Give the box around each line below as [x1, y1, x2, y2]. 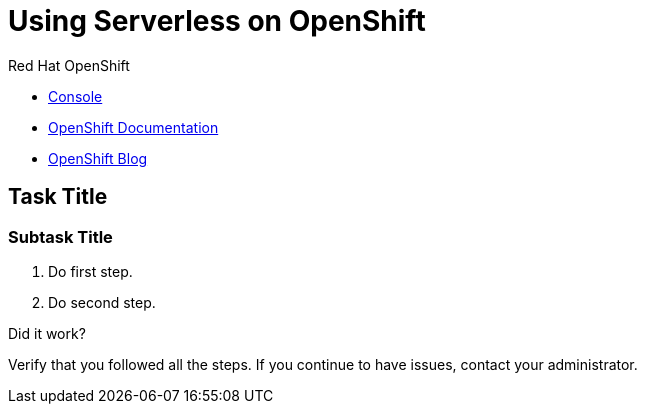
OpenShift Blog [48, 149, 148, 167]
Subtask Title [8, 226, 113, 247]
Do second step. [48, 293, 156, 311]
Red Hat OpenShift [8, 56, 130, 74]
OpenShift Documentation [48, 118, 219, 136]
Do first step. [48, 262, 133, 280]
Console [48, 87, 103, 105]
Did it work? [8, 324, 86, 342]
